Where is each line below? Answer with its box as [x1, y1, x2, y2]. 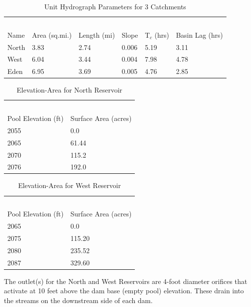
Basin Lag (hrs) [176, 29, 223, 40]
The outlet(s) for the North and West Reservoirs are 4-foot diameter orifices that [4, 276, 248, 286]
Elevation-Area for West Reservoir [18, 180, 121, 190]
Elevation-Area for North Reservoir [17, 85, 123, 95]
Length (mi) [78, 29, 115, 40]
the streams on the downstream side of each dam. [4, 295, 153, 305]
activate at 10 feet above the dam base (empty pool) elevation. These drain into [4, 285, 244, 296]
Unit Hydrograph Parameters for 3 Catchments [44, 1, 186, 11]
